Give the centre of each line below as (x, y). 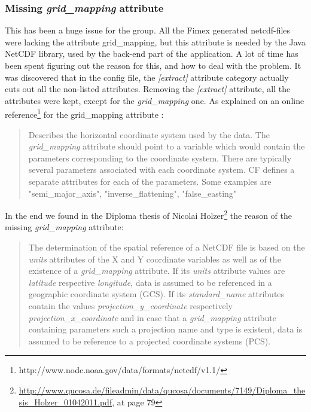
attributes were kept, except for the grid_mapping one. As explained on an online (155, 100)
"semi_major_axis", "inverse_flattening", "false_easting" (132, 193)
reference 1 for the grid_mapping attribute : (84, 114)
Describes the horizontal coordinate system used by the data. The (149, 134)
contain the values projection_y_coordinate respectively (130, 306)
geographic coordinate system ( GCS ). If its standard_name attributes (156, 294)
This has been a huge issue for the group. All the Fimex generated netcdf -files (148, 30)
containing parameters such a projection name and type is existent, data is (165, 329)
